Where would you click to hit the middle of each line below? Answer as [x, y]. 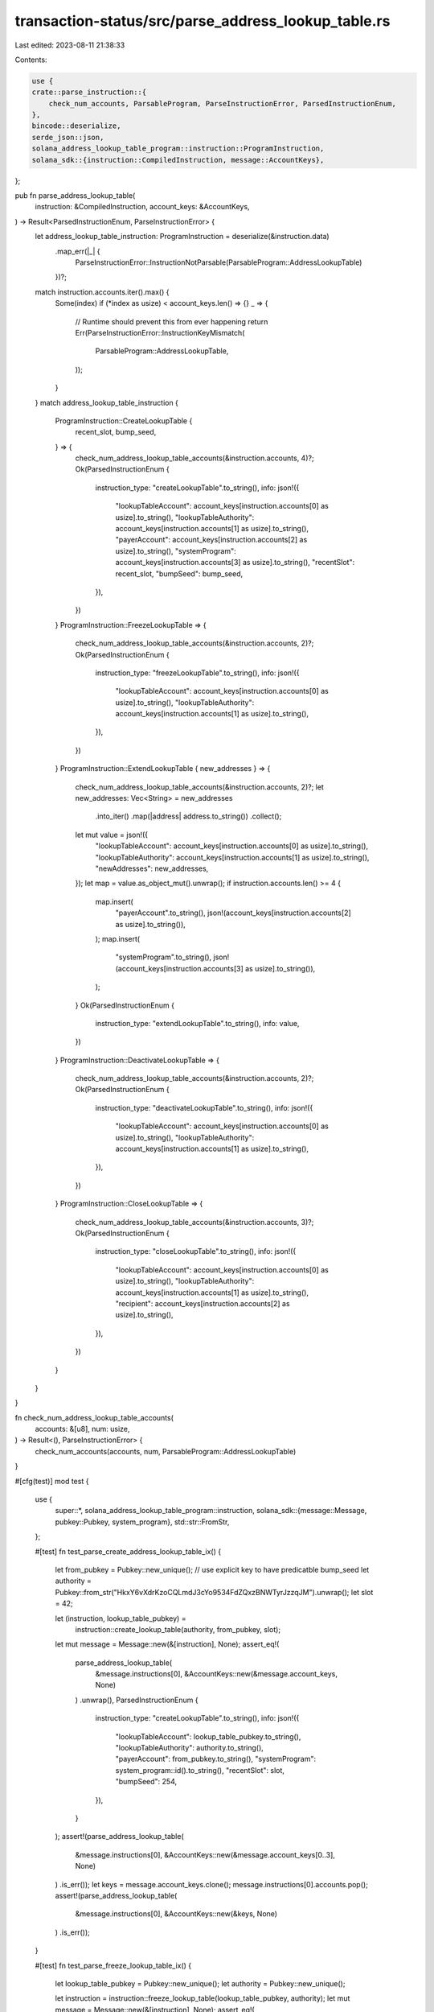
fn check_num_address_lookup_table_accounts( [94, 1417]
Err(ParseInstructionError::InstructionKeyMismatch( [160, 332]
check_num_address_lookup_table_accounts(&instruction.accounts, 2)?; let [200, 787]
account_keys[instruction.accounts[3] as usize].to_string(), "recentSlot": [235, 563]
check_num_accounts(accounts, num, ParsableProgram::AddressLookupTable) [166, 1451]
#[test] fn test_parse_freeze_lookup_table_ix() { [113, 1965]
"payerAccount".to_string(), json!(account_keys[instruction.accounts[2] [233, 913]
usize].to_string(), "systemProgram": [176, 550]
